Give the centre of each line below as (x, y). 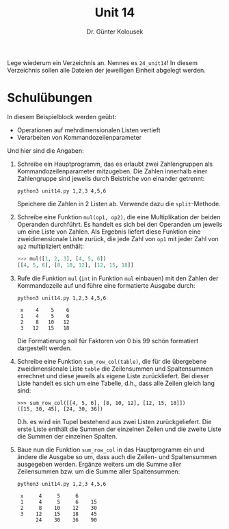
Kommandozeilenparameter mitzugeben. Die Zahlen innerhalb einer (112, 171)
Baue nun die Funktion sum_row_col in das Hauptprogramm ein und (111, 450)
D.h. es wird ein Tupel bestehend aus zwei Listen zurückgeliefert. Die (114, 421)
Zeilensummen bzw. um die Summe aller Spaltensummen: (98, 471)
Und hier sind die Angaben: (45, 150)
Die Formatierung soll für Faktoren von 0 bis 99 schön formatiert (108, 341)
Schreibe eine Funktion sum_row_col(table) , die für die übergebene (112, 361)
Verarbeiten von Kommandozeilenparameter (79, 137)
